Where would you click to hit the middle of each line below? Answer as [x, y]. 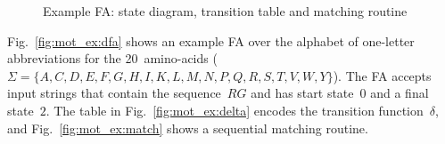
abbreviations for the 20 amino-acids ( [112, 58]
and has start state [302, 93]
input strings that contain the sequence [114, 93]
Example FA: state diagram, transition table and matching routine [225, 11]
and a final [400, 93]
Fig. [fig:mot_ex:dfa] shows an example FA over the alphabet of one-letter [211, 40]
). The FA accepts [382, 75]
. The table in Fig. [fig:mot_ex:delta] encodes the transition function [235, 110]
